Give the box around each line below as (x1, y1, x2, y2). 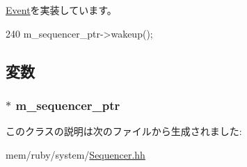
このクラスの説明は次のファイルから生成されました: (6, 124, 242, 138)
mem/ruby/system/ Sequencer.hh (6, 147, 145, 161)
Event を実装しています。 (6, 3, 117, 17)
